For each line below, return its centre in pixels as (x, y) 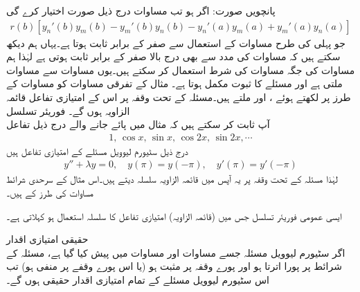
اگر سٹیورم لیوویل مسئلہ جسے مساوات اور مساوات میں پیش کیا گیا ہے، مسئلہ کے (176, 252)
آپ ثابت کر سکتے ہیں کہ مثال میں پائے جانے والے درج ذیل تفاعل (138, 124)
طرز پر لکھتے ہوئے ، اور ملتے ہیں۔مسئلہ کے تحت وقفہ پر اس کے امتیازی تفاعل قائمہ (179, 97)
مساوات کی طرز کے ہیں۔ (50, 193)
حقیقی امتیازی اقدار (47, 239)
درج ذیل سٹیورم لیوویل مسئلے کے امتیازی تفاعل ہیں (97, 150)
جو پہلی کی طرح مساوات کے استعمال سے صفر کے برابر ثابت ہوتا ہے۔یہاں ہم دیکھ (176, 43)
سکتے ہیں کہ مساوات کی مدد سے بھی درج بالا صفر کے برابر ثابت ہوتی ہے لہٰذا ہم (173, 56)
